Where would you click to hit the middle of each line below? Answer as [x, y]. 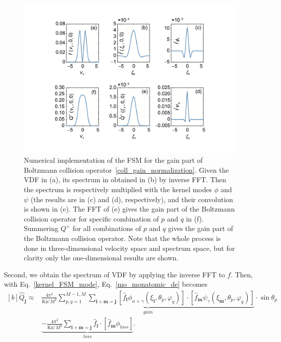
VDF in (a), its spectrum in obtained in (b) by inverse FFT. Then [125, 179]
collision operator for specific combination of [92, 218]
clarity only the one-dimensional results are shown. [101, 258]
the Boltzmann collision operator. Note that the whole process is [122, 238]
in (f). [195, 218]
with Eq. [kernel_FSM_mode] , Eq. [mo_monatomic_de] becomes [106, 284]
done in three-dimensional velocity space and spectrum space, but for [129, 248]
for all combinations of [107, 228]
